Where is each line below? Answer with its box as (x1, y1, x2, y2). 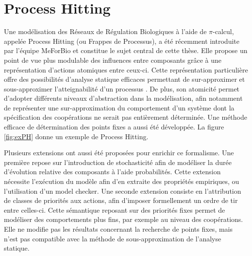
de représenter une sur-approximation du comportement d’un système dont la (4, 102, 235, 112)
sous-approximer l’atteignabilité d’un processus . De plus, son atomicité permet (4, 83, 240, 93)
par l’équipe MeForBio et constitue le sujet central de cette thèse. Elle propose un (4, 45, 248, 55)
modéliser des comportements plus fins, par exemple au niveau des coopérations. (4, 214, 243, 224)
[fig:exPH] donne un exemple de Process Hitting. (4, 131, 149, 141)
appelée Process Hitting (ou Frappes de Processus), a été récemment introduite (4, 36, 239, 46)
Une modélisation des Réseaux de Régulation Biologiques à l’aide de (4, 26, 207, 37)
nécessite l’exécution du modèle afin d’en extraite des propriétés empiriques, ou (4, 176, 239, 186)
